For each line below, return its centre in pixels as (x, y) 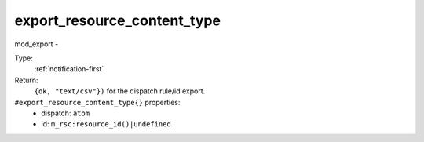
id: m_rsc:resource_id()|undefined (106, 124)
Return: (26, 80)
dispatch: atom (66, 113)
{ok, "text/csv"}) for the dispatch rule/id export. (120, 91)
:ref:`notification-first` (69, 69)
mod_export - (37, 44)
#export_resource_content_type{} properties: (97, 102)
